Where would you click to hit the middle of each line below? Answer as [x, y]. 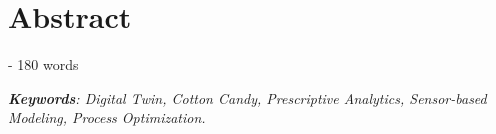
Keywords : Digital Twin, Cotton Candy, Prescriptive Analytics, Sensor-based [247, 97]
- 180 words [43, 64]
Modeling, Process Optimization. [107, 117]
